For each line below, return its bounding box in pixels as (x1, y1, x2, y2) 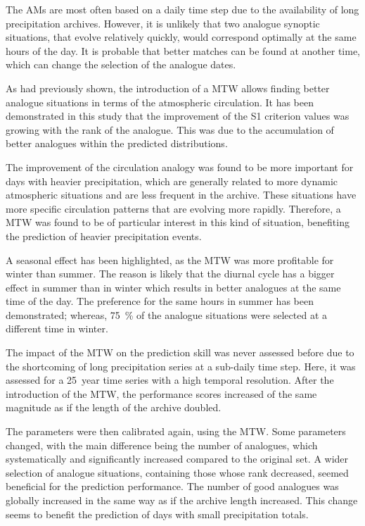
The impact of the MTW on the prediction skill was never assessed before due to (6, 345, 354, 360)
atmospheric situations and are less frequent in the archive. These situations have (6, 187, 357, 202)
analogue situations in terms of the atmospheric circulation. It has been (6, 94, 314, 109)
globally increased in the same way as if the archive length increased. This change (6, 493, 358, 507)
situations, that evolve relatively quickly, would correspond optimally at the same (6, 30, 357, 44)
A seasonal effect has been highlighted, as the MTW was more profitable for (6, 252, 334, 267)
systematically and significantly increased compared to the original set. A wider (6, 451, 349, 466)
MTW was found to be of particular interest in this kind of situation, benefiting (6, 215, 350, 230)
